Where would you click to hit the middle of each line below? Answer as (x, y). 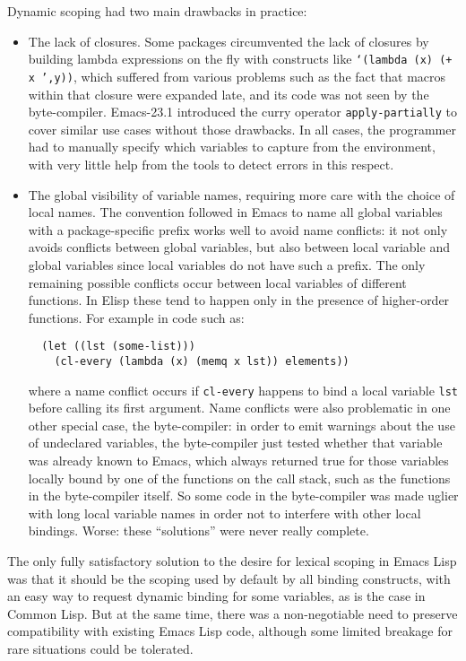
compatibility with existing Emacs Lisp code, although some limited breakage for (230, 631)
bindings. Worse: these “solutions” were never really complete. (198, 531)
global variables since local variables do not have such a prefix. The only (227, 264)
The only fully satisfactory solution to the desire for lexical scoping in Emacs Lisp (232, 561)
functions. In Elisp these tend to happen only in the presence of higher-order (239, 300)
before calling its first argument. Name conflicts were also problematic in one (239, 408)
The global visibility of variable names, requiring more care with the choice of (242, 194)
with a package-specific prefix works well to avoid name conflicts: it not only (238, 229)
